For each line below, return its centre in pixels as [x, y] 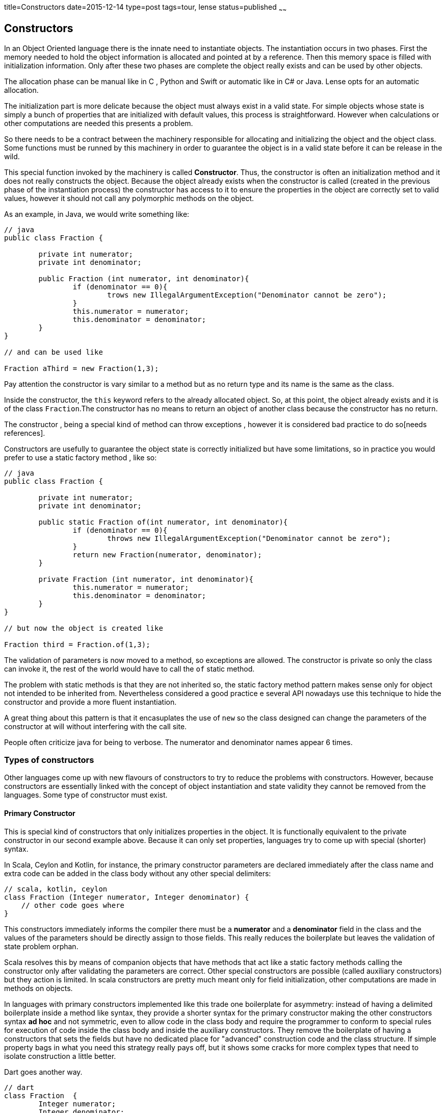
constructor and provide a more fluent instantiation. [90, 702]
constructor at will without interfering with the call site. [96, 726]
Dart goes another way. [43, 1072]
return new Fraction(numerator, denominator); [167, 554]
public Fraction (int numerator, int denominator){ [144, 278]
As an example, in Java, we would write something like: [97, 214]
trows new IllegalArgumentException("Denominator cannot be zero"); [247, 295]
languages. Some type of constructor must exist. [86, 795]
